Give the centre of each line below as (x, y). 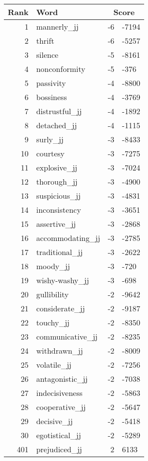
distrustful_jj (59, 111)
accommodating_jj (68, 238)
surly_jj (50, 139)
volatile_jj (54, 365)
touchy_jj (53, 322)
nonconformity (61, 69)
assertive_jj (56, 224)
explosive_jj (57, 167)
